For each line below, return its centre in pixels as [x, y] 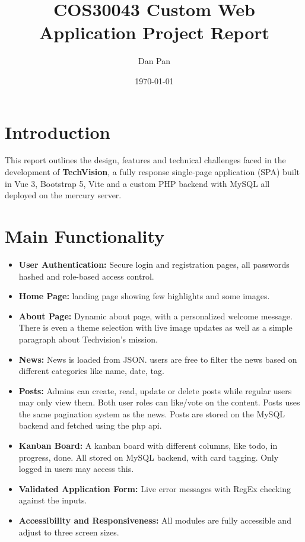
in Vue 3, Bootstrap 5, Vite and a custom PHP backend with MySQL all [137, 183]
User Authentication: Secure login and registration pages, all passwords [154, 264]
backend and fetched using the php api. [90, 425]
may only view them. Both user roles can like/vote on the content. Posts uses [159, 402]
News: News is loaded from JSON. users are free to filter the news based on [158, 359]
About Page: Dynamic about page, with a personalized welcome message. [155, 316]
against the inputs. [53, 500]
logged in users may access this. [76, 469]
